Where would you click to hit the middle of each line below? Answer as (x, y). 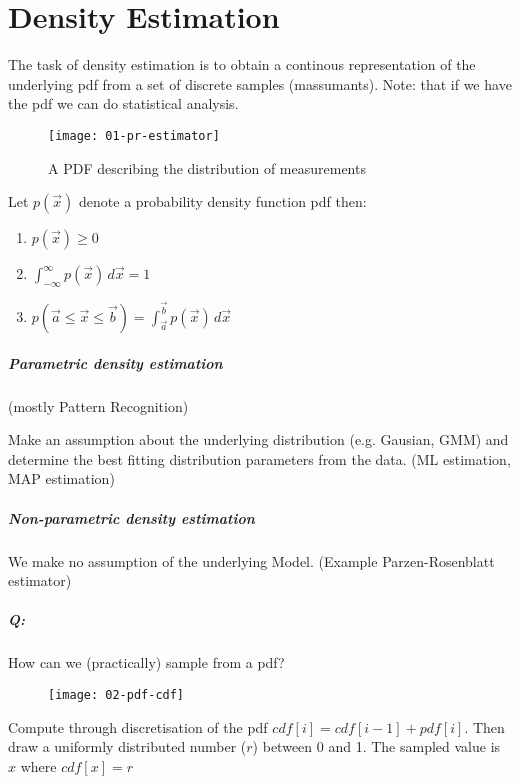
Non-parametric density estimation (131, 517)
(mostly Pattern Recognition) (98, 405)
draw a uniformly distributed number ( (127, 746)
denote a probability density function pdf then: (223, 201)
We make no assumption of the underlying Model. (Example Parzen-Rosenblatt (251, 560)
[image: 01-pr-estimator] (134, 135)
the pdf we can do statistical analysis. (123, 103)
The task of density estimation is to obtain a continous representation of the (242, 64)
